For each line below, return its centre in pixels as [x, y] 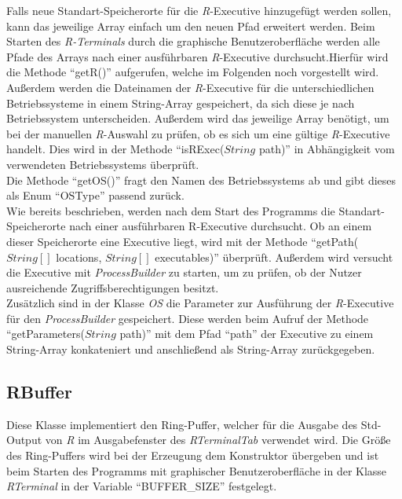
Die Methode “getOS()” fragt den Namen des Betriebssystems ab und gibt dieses [201, 180]
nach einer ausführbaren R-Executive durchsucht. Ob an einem [221, 226]
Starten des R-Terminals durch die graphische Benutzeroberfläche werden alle [193, 41]
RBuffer [39, 392]
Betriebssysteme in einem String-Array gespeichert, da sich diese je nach [181, 103]
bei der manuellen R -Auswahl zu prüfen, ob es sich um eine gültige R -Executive [198, 133]
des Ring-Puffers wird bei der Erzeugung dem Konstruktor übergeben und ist [193, 455]
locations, [79, 257]
